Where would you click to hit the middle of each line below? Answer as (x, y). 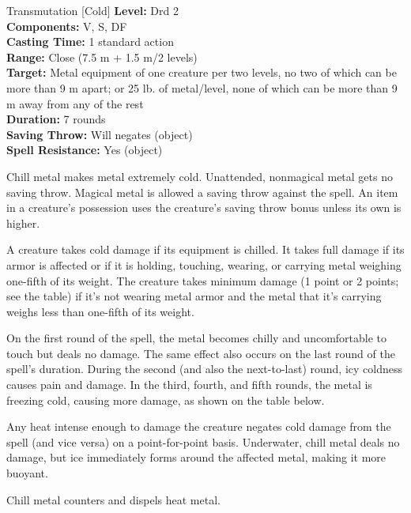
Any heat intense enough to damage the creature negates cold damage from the (199, 426)
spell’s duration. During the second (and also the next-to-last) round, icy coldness (204, 369)
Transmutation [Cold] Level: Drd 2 (92, 10)
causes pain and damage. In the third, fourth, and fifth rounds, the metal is (189, 385)
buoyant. (27, 473)
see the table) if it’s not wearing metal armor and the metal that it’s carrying (194, 296)
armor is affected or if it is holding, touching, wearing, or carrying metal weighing (204, 264)
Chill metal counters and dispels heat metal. (113, 499)
